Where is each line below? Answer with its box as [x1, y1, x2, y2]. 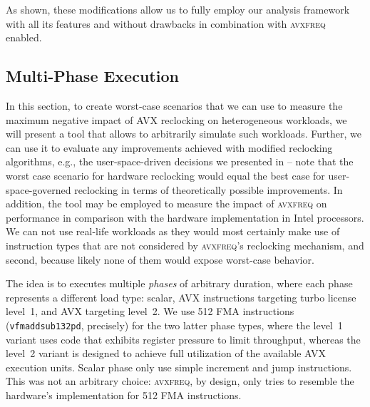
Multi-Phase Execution [6, 65, 179, 87]
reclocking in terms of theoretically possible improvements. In [74, 182, 343, 197]
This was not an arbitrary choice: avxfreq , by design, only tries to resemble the [6, 373, 354, 388]
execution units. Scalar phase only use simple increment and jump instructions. [6, 359, 352, 374]
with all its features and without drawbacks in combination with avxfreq [6, 16, 326, 31]
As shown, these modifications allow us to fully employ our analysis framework [6, 2, 350, 16]
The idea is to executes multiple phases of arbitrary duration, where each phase [6, 276, 353, 291]
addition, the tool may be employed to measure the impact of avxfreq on [6, 196, 327, 211]
